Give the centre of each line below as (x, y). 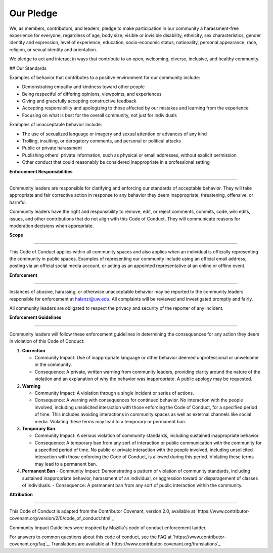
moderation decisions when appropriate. (52, 226)
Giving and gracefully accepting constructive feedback (79, 101)
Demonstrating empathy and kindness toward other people (83, 87)
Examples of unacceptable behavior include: (56, 125)
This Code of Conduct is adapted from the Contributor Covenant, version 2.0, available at (102, 511)
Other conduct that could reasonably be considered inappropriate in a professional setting (116, 162)
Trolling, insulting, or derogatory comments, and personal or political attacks (102, 141)
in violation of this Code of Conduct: (47, 341)
